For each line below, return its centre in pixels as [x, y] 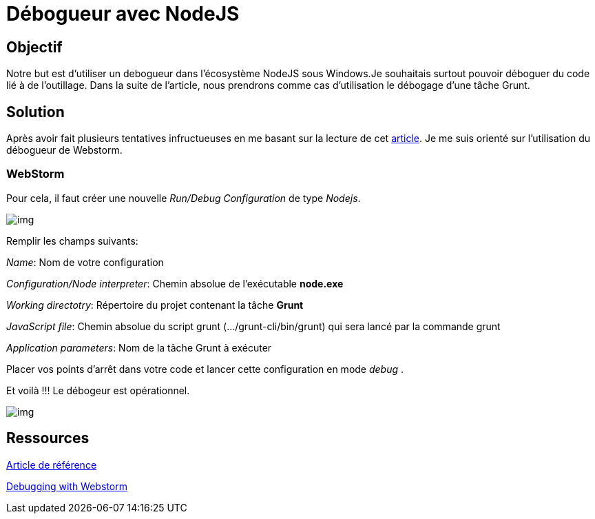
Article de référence [52, 465]
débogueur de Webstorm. [64, 150]
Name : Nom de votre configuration [85, 262]
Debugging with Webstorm [67, 486]
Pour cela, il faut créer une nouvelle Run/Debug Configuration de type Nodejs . [184, 198]
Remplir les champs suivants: [72, 241]
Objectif [34, 47]
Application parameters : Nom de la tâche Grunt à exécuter [139, 347]
